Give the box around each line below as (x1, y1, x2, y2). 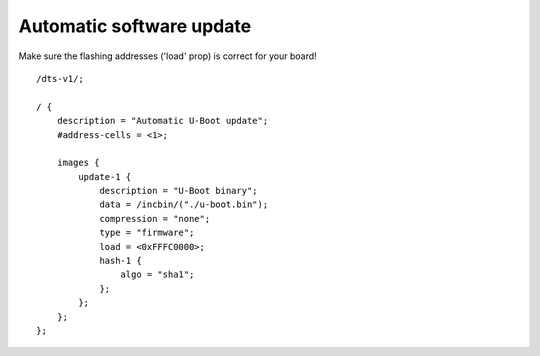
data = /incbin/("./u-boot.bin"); (99, 199, 269, 210)
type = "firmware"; (99, 227, 195, 239)
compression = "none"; (99, 213, 211, 224)
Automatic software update (18, 15, 252, 37)
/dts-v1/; (36, 73, 84, 84)
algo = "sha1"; (120, 269, 195, 280)
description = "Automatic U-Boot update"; (56, 115, 269, 127)
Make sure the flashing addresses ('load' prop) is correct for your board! (18, 50, 317, 62)
